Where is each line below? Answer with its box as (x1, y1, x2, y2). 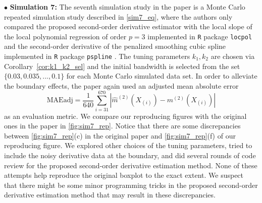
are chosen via (211, 51, 255, 61)
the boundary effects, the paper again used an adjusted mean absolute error (4, 80, 239, 91)
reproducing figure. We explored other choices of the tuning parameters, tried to (4, 140, 252, 151)
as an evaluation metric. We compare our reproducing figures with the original (4, 110, 247, 121)
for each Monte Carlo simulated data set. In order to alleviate (66, 71, 257, 81)
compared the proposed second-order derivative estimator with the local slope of (4, 21, 252, 32)
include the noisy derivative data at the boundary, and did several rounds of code (4, 150, 256, 160)
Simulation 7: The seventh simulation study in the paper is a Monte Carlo (10, 2, 245, 12)
